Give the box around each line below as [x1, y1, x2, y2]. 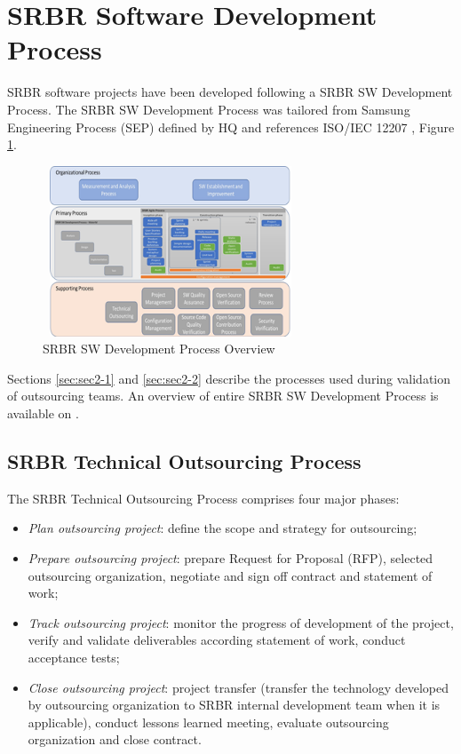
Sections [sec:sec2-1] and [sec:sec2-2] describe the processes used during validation [7, 369, 451, 387]
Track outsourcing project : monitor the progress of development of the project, [28, 613, 454, 631]
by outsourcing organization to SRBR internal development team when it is [28, 695, 441, 714]
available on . [7, 404, 79, 423]
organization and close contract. [28, 730, 202, 749]
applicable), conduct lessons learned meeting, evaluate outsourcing [28, 712, 389, 731]
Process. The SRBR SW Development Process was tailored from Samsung [7, 99, 410, 118]
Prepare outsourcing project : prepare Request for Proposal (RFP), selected [28, 549, 433, 567]
